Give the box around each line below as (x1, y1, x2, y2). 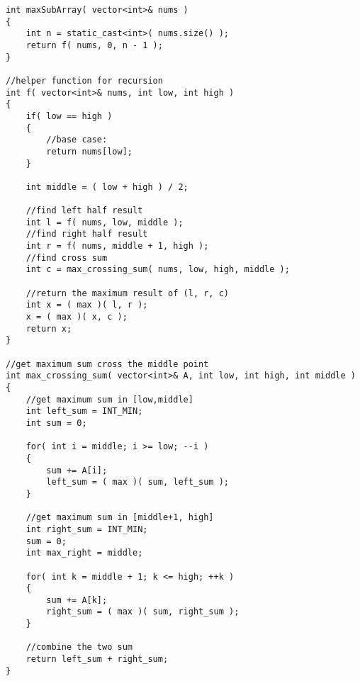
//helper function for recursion (6, 75, 163, 86)
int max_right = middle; (26, 548, 143, 558)
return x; (26, 323, 72, 334)
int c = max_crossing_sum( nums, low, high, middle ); (26, 264, 290, 275)
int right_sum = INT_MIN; (26, 524, 148, 534)
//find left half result (26, 206, 143, 216)
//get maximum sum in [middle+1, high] (26, 512, 214, 523)
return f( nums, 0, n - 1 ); (26, 40, 163, 50)
